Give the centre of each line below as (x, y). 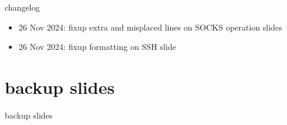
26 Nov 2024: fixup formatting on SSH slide (97, 47)
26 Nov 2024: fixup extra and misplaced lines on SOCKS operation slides (150, 27)
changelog (22, 7)
